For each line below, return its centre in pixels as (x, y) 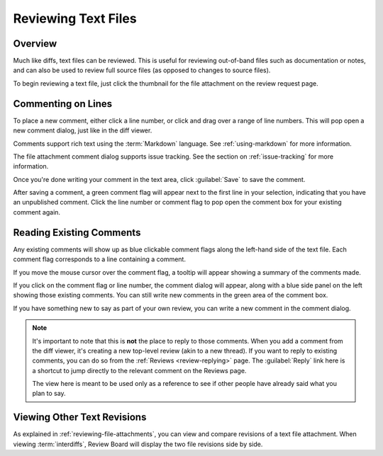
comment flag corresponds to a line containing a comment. (99, 259)
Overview (35, 44)
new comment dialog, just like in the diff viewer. (83, 130)
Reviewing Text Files (75, 18)
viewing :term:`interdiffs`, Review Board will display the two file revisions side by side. (138, 444)
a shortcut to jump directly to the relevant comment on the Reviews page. (139, 370)
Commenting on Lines (63, 104)
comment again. (37, 212)
